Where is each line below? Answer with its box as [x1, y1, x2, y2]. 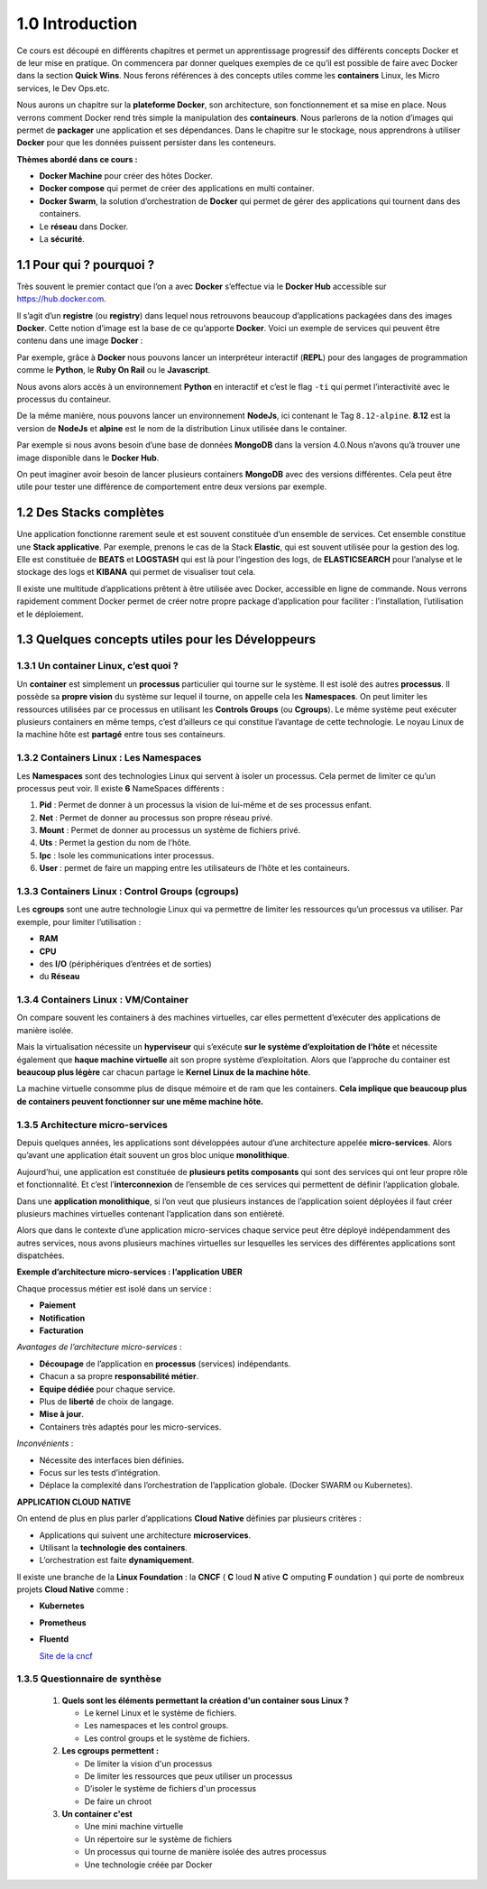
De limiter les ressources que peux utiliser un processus [84, 1770, 293, 1782]
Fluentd [39, 1634, 69, 1644]
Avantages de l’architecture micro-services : [16, 1341, 182, 1353]
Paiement [39, 1300, 77, 1310]
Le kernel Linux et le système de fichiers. [84, 1707, 237, 1718]
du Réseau [39, 971, 80, 982]
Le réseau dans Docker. [39, 221, 129, 232]
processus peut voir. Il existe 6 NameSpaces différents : [16, 782, 225, 793]
